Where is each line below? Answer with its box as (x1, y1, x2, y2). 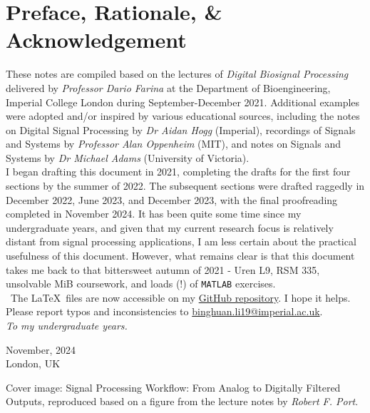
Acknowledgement (6, 25, 187, 54)
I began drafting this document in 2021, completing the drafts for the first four (6, 164, 351, 179)
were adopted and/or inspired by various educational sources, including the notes (6, 108, 360, 123)
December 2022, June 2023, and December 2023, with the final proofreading (6, 192, 338, 207)
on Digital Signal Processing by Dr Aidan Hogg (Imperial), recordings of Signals (6, 122, 356, 137)
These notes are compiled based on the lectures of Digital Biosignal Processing (6, 66, 349, 81)
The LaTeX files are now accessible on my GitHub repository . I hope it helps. (10, 290, 351, 305)
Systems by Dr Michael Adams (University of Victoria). (6, 150, 250, 165)
